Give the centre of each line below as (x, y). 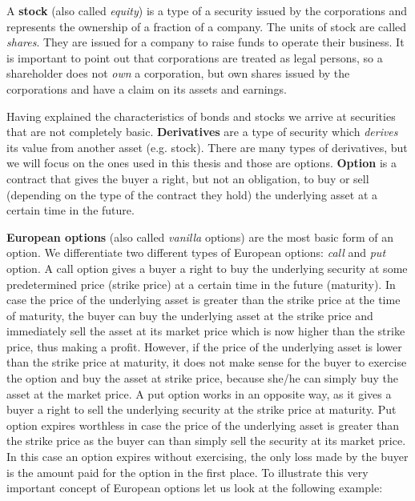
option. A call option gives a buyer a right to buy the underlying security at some (207, 268)
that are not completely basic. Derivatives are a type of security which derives (202, 132)
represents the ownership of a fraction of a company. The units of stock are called (207, 26)
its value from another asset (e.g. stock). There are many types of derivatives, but (207, 147)
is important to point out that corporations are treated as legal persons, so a (195, 57)
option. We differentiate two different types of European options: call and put (196, 253)
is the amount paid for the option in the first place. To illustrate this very (187, 472)
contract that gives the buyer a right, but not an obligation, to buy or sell (188, 178)
